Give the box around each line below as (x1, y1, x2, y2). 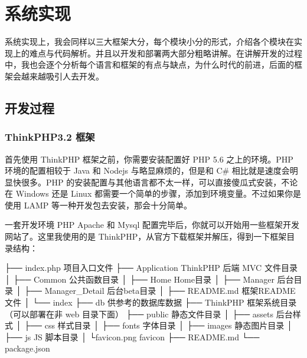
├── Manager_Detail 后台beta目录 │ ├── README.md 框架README (24, 284, 296, 297)
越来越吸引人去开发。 (21, 69, 104, 82)
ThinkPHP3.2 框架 (5, 130, 95, 144)
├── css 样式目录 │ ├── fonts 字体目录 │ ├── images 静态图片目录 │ (24, 319, 293, 332)
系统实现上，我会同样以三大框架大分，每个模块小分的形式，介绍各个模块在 (5, 35, 294, 48)
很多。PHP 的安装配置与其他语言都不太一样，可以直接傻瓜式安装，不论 (21, 175, 298, 188)
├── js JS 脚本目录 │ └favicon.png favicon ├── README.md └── (5, 330, 260, 343)
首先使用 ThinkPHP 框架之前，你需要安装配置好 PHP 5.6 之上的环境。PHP (5, 153, 293, 165)
